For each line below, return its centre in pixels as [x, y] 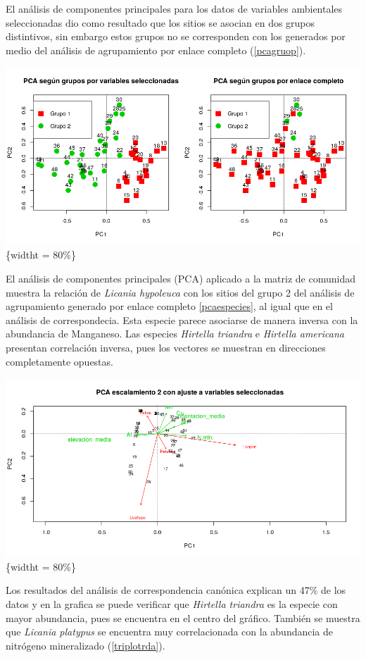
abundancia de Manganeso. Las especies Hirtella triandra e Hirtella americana [175, 334]
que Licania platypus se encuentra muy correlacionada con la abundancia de [170, 632]
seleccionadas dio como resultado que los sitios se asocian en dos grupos [160, 22]
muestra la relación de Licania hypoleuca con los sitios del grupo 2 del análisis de [180, 292]
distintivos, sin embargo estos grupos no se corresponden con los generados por [176, 36]
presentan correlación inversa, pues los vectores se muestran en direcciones [166, 348]
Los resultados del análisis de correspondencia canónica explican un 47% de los [176, 590]
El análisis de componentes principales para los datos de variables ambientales [174, 8]
